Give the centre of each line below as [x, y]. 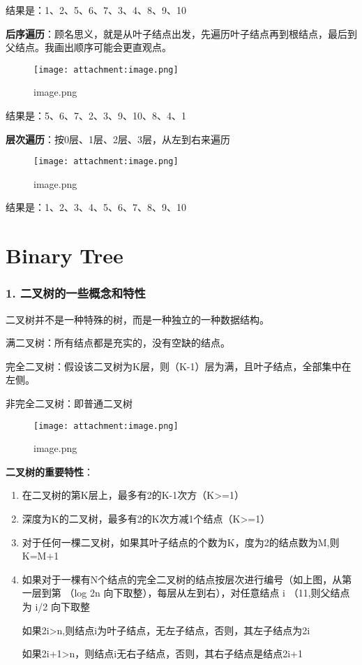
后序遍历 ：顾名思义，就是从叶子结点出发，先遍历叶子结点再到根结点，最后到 [181, 33]
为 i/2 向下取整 [56, 607]
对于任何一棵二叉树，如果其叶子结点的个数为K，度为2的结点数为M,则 [181, 542]
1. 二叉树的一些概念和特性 [76, 293]
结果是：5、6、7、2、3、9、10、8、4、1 [96, 116]
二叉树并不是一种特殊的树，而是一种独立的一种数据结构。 [137, 319]
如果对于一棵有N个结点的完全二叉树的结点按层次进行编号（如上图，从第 [187, 579]
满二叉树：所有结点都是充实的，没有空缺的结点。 [118, 343]
